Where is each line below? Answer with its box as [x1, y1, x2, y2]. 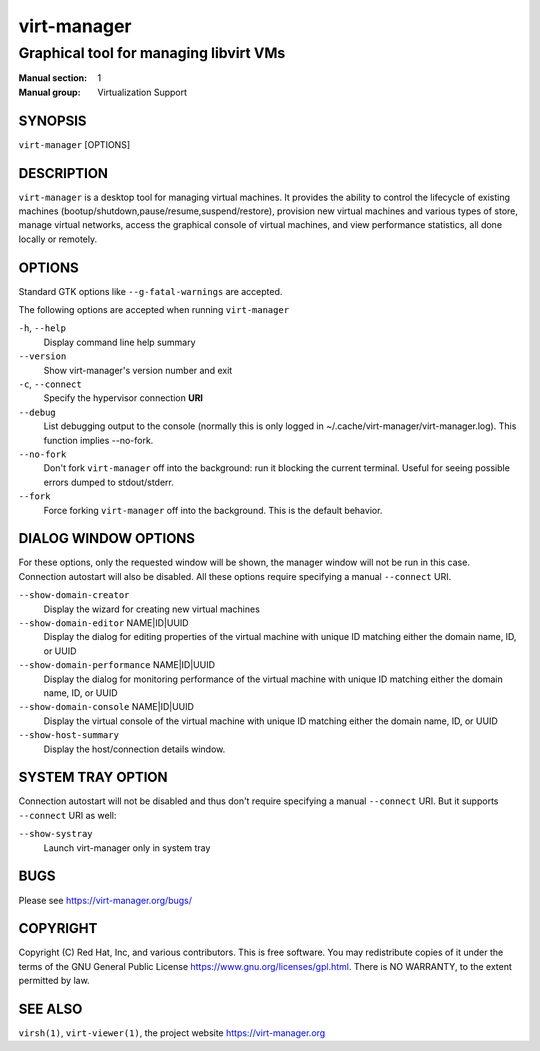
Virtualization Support [97, 86, 188, 98]
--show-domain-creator [18, 590, 130, 601]
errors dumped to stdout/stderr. [43, 476, 175, 488]
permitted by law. [18, 975, 90, 987]
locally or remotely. [18, 233, 98, 245]
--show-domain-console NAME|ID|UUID [18, 701, 195, 713]
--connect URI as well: [18, 809, 117, 821]
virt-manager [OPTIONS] [18, 138, 130, 150]
